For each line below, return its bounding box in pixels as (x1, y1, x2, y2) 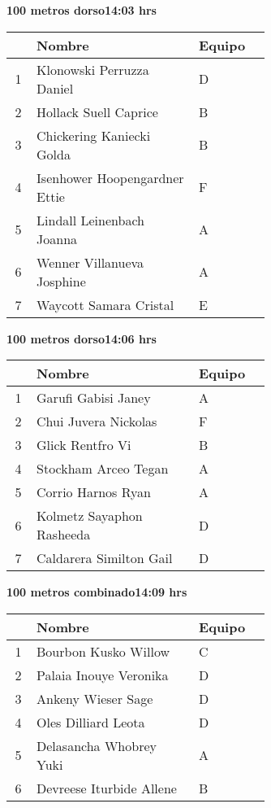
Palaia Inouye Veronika (37, 665, 169, 684)
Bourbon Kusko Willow (37, 641, 170, 661)
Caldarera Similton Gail (37, 548, 173, 568)
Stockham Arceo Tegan (37, 459, 169, 478)
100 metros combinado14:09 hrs (6, 583, 187, 601)
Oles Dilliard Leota (37, 712, 145, 732)
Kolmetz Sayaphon (37, 506, 143, 526)
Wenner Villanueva (37, 252, 144, 272)
